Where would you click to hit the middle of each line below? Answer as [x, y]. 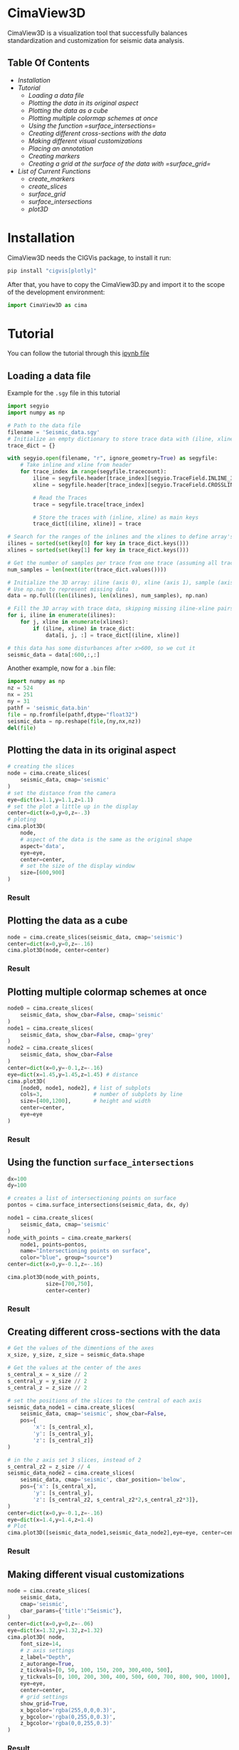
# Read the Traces [60, 497]
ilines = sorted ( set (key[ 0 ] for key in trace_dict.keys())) [99, 544]
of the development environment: [56, 292]
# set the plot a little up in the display [73, 806]
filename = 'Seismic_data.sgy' [54, 432]
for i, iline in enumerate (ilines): [62, 615]
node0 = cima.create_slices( [51, 1008]
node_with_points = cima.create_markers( [70, 1238]
